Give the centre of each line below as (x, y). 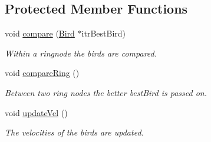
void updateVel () (36, 112)
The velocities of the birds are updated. (74, 132)
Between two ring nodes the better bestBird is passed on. (106, 92)
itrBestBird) (104, 33)
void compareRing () (42, 73)
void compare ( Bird (40, 33)
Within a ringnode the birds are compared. (81, 53)
